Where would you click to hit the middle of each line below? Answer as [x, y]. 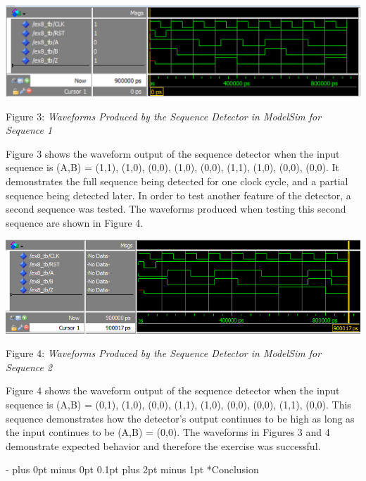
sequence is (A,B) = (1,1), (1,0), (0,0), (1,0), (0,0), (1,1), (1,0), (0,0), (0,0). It [173, 167]
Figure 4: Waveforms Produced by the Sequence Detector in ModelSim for [164, 353]
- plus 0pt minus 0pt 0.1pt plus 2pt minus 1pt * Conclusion [132, 469]
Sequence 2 [29, 367]
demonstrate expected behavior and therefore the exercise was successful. [163, 445]
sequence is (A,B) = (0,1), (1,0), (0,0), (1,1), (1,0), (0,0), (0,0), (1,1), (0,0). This [178, 405]
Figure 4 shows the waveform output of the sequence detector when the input [173, 391]
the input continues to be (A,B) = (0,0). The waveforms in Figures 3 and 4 [168, 432]
